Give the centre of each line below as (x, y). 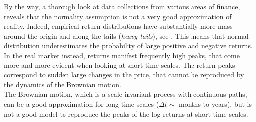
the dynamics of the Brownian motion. (63, 84)
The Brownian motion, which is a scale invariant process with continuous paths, (126, 94)
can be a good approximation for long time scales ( (82, 103)
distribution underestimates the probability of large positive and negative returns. (128, 45)
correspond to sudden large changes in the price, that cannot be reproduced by (124, 75)
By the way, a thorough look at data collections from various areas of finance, (122, 6)
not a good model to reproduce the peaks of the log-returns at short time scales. (126, 113)
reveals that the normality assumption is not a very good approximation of (118, 16)
